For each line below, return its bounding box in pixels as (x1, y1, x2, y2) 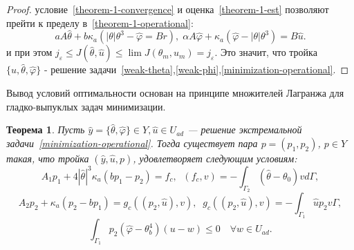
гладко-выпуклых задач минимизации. (6, 99, 166, 113)
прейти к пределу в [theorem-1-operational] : (6, 15, 194, 30)
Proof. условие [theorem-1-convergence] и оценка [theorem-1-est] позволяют (6, 2, 329, 16)
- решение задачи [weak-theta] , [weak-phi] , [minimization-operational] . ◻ (44, 62, 349, 77)
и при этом (6, 45, 53, 59)
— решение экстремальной (187, 122, 302, 137)
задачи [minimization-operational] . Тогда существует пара (6, 135, 258, 150)
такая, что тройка (6, 151, 89, 165)
